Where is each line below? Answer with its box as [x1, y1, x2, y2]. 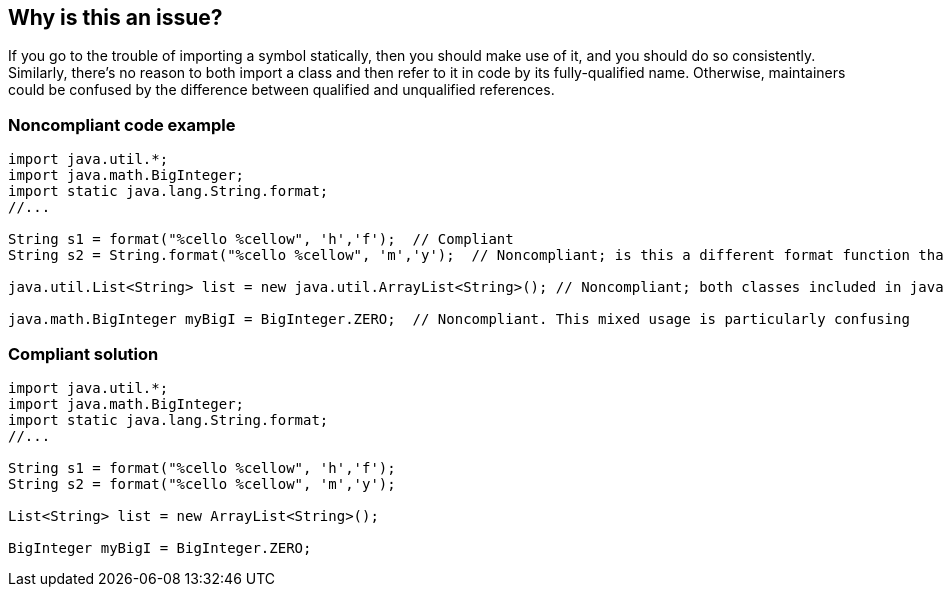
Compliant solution [8, 343, 159, 364]
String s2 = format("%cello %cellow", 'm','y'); [8, 475, 396, 492]
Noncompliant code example [8, 114, 236, 135]
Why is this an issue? [8, 5, 223, 30]
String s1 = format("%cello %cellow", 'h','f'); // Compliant [8, 231, 514, 248]
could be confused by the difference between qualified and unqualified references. [8, 81, 555, 99]
